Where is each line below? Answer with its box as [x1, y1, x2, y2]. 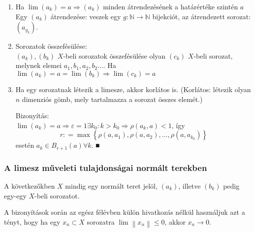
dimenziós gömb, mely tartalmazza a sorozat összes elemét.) [22, 94, 203, 104]
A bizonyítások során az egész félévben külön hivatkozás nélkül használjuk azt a [4, 207, 245, 217]
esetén [15, 140, 34, 150]
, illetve [178, 181, 201, 191]
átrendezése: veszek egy [50, 11, 121, 21]
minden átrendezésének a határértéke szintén [103, 1, 238, 11]
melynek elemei [15, 60, 62, 70]
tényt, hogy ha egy [4, 216, 61, 227]
